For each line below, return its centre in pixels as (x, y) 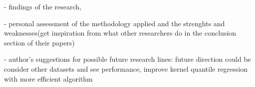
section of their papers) (39, 42)
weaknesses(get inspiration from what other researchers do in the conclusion (120, 33)
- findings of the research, (43, 6)
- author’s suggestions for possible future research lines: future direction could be (127, 59)
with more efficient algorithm (48, 78)
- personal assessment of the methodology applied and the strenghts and (115, 23)
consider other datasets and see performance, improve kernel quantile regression (126, 68)
